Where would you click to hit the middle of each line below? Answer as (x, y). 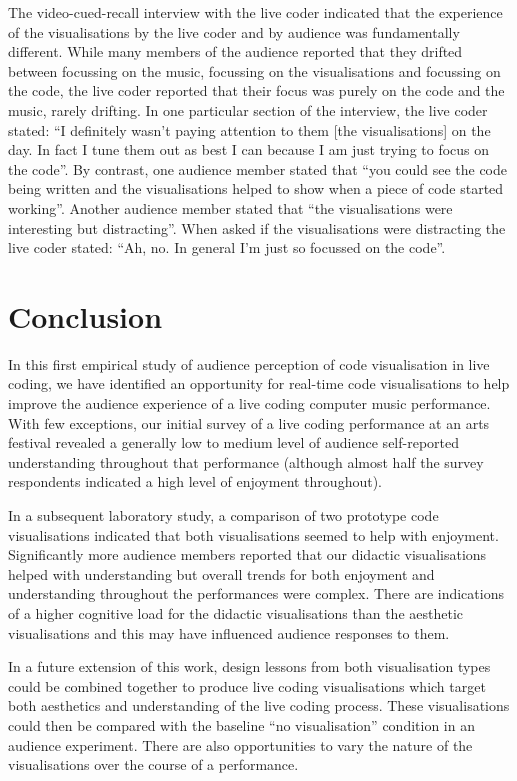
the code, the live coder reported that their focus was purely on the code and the (256, 90)
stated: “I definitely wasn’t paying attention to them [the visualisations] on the (249, 129)
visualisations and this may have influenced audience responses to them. (229, 632)
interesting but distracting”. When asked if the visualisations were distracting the (257, 227)
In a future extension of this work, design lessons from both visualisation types (249, 666)
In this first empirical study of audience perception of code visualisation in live (249, 363)
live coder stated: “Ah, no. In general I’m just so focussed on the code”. (227, 247)
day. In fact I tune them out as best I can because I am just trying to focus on (249, 149)
